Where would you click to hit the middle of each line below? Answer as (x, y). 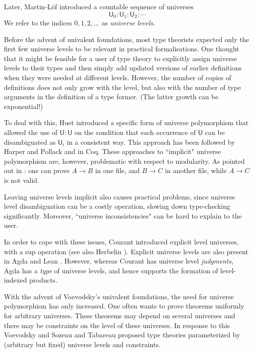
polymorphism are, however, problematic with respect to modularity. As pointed (125, 161)
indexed (16, 280)
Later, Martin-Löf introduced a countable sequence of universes (99, 6)
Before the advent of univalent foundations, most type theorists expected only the (127, 39)
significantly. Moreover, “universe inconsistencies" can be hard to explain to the (123, 215)
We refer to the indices (38, 23)
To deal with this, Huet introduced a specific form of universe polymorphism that (126, 122)
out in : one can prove (37, 170)
